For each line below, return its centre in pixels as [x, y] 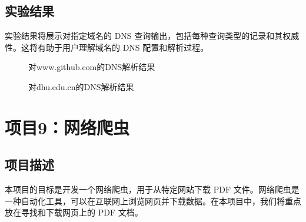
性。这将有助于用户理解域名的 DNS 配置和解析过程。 [107, 47]
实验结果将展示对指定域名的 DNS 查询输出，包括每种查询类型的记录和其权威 [152, 36]
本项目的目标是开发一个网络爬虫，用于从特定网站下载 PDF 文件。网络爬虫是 [152, 189]
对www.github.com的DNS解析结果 [92, 67]
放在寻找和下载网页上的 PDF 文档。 [74, 212]
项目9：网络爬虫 [67, 127]
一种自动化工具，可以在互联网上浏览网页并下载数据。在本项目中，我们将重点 [153, 201]
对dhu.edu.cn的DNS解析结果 [81, 86]
